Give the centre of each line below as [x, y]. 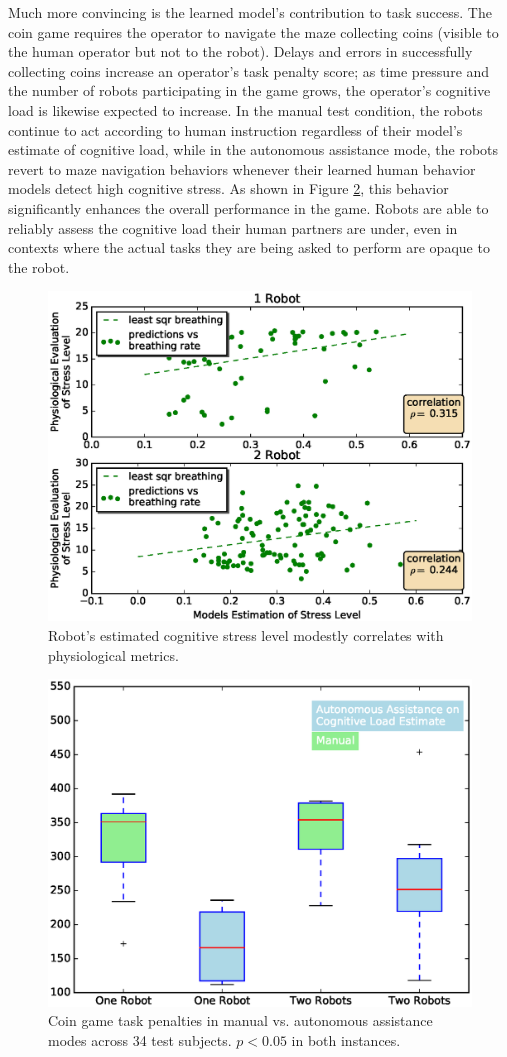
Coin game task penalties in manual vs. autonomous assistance [240, 1020]
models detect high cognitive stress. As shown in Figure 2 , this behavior [228, 188]
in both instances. [346, 1039]
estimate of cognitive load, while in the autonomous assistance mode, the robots [253, 149]
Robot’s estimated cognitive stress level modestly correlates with [246, 634]
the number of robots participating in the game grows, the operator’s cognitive [249, 90]
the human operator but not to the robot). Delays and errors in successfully [240, 51]
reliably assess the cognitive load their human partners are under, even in [233, 227]
